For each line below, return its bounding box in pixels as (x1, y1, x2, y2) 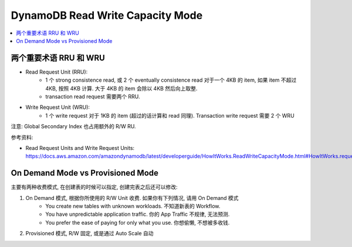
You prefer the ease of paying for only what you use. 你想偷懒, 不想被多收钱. (45, 219, 230, 226)
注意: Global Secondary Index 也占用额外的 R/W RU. (11, 123, 136, 130)
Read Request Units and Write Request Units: (25, 144, 135, 151)
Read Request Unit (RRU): (25, 68, 88, 75)
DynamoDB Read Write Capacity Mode (11, 9, 203, 22)
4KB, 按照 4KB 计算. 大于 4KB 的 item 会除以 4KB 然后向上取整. (45, 85, 198, 92)
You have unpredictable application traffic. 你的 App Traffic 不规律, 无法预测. (45, 211, 230, 218)
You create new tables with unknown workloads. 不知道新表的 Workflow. (45, 203, 221, 210)
